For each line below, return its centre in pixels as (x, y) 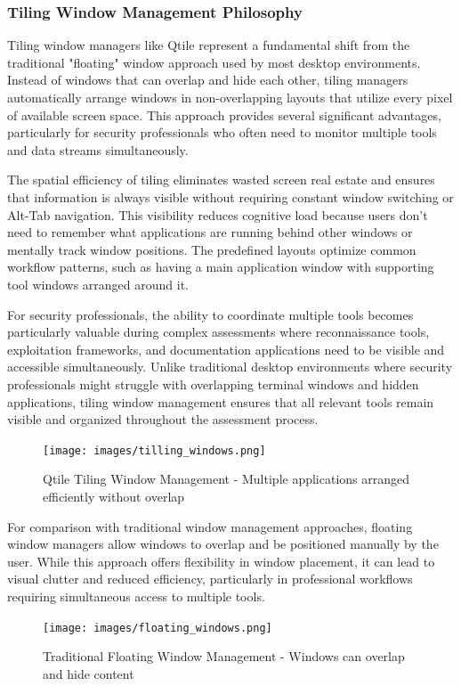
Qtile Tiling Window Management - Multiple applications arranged (226, 479)
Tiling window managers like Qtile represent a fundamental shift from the (209, 45)
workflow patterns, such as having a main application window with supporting (221, 267)
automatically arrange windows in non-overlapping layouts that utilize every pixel (230, 97)
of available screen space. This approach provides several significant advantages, (224, 114)
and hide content (89, 673)
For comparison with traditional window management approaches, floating (210, 526)
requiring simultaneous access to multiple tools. (136, 596)
